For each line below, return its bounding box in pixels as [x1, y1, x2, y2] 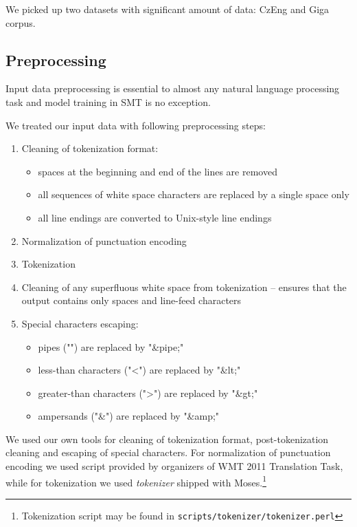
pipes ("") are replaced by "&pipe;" [38, 339, 184, 354]
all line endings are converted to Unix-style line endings [38, 210, 272, 224]
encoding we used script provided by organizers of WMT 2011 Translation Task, [5, 459, 343, 473]
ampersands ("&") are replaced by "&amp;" [38, 409, 220, 423]
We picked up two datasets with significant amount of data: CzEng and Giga [5, 2, 330, 16]
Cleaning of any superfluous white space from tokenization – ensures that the [21, 279, 347, 294]
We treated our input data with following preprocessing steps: [5, 118, 266, 132]
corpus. [5, 15, 36, 30]
